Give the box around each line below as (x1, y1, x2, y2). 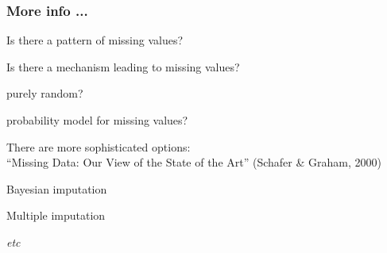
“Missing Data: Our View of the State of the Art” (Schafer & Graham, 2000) (6, 154, 381, 171)
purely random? (6, 85, 83, 102)
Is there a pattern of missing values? (6, 32, 184, 48)
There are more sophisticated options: (6, 138, 191, 155)
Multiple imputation (6, 207, 106, 224)
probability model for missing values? (6, 112, 188, 128)
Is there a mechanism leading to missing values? (6, 58, 240, 75)
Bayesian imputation (6, 180, 107, 197)
